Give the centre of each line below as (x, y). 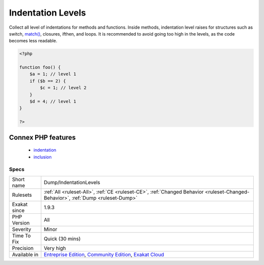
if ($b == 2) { (48, 81)
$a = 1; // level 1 (53, 74)
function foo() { (40, 67)
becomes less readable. (33, 41)
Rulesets (22, 195)
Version (21, 223)
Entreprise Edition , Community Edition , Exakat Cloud (104, 254)
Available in (25, 254)
